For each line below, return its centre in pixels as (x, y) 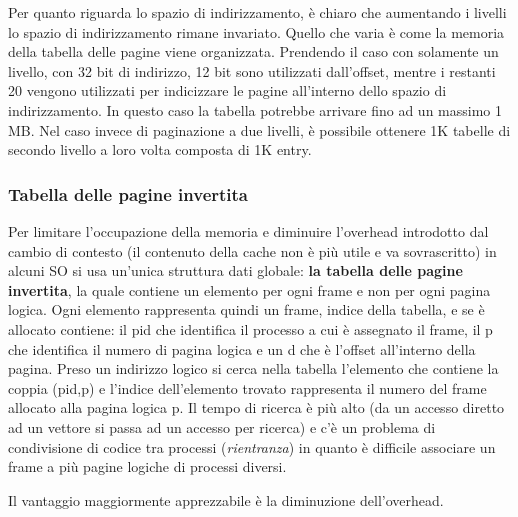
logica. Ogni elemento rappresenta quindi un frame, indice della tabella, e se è (246, 309)
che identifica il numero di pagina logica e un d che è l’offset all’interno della (242, 348)
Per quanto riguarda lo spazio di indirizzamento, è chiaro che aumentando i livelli (257, 12)
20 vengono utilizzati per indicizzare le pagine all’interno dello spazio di (227, 90)
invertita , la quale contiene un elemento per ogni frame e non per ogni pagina (249, 289)
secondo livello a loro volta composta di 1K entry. (160, 149)
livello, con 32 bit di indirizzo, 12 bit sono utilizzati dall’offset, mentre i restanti (252, 70)
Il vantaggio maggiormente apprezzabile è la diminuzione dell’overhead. (226, 499)
